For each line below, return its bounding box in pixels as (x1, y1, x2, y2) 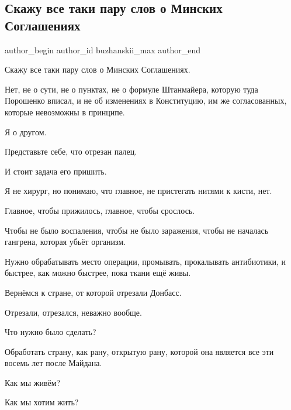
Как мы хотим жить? (5, 396, 79, 408)
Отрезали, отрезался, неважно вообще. (5, 306, 142, 318)
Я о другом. (5, 125, 47, 138)
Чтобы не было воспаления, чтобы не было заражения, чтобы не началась (5, 224, 269, 236)
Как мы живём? (5, 376, 61, 388)
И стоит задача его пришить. (5, 165, 107, 177)
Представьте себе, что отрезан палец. (5, 145, 137, 158)
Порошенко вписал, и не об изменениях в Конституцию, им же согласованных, (5, 94, 287, 107)
